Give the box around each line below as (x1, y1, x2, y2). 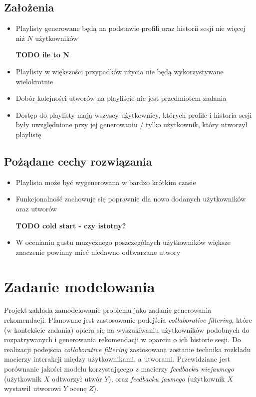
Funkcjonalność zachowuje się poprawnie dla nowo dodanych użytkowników (15, 194, 246, 204)
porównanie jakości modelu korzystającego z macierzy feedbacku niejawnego (4, 364, 234, 374)
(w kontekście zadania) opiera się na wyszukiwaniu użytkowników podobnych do (4, 324, 250, 335)
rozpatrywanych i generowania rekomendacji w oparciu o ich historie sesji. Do (4, 334, 241, 345)
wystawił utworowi (4, 383, 61, 394)
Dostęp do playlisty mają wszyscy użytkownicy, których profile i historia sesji (15, 109, 252, 120)
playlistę (15, 129, 41, 139)
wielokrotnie (15, 76, 53, 86)
